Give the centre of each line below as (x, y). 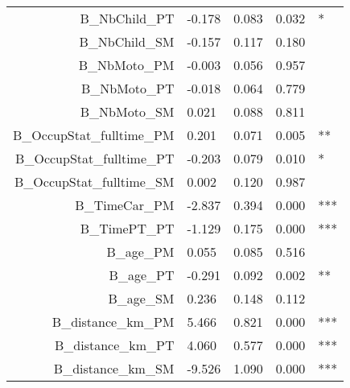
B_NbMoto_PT (128, 88)
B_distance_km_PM (113, 322)
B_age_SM (141, 298)
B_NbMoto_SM (127, 111)
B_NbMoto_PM (126, 65)
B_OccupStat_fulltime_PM (94, 135)
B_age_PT (142, 275)
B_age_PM (140, 252)
